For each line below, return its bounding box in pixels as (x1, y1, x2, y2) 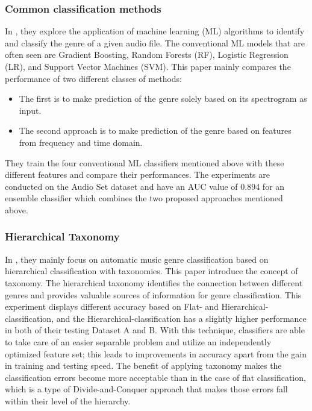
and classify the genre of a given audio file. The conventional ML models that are (5, 36, 305, 49)
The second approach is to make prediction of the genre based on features (19, 124, 292, 137)
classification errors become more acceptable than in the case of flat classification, (5, 371, 306, 383)
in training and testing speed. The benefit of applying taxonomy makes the (5, 359, 282, 372)
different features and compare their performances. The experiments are (5, 168, 270, 181)
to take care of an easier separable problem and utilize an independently (5, 335, 272, 348)
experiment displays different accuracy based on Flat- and (5, 300, 219, 313)
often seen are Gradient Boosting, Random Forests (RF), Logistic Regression (5, 48, 289, 61)
